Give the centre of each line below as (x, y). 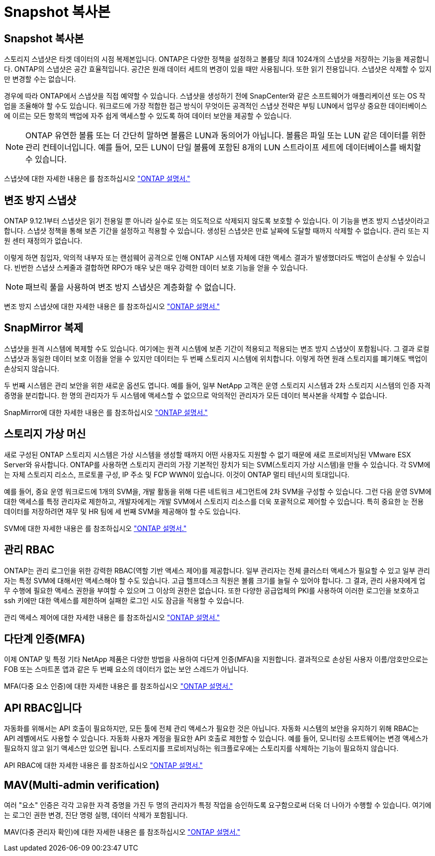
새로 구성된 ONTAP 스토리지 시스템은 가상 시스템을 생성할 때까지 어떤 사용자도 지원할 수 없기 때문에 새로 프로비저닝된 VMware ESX (208, 454)
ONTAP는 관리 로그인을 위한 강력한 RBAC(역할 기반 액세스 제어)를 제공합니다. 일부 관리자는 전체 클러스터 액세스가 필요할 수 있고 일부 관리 (217, 570)
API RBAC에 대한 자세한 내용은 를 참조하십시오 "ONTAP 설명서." (103, 765)
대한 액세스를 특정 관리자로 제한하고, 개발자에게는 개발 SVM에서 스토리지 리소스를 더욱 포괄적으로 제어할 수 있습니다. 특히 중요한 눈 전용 (214, 501)
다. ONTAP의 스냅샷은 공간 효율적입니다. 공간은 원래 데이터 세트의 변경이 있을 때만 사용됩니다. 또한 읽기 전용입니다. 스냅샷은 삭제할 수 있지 (218, 69)
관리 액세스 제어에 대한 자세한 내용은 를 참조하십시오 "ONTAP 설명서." (112, 617)
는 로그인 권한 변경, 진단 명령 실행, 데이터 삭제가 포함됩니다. (96, 815)
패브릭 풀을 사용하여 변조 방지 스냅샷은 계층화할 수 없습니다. (131, 287)
